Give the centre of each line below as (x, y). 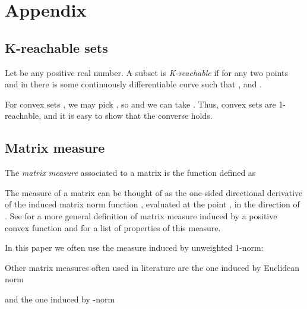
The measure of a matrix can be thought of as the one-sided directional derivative (154, 192)
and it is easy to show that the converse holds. (128, 116)
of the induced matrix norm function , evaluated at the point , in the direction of (152, 204)
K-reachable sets (56, 47)
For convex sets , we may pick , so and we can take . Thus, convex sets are (140, 104)
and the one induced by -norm (60, 299)
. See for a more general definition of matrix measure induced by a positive (141, 215)
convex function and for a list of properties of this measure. (113, 227)
